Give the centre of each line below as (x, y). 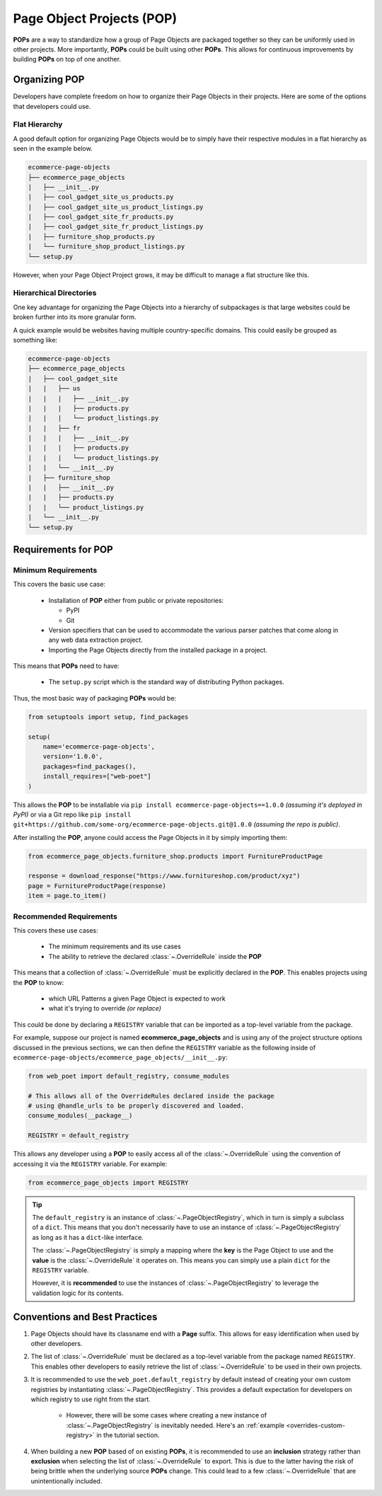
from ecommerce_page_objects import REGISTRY (108, 1183)
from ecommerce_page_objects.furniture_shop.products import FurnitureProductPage (175, 856)
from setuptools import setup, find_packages (108, 717)
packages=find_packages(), (90, 766)
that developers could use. (52, 106)
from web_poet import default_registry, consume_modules (129, 1076)
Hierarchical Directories (55, 293)
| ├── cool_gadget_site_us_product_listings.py (116, 207)
